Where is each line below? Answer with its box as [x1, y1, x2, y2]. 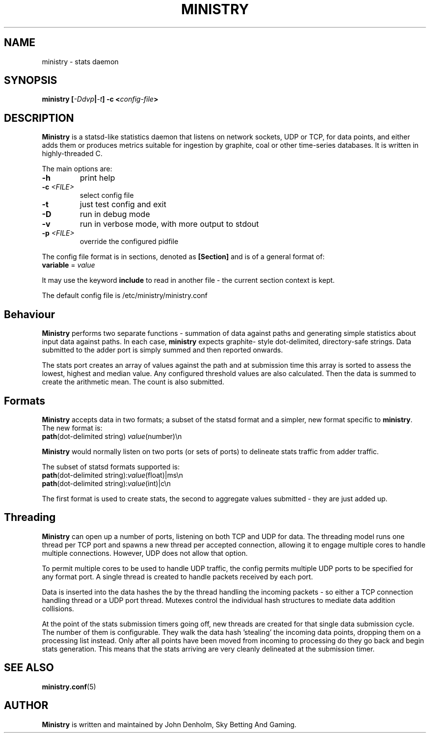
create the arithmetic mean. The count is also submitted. [42, 378, 224, 386]
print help [80, 173, 115, 183]
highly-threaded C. [42, 149, 103, 158]
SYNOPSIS [4, 74, 57, 87]
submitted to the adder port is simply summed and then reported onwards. [42, 346, 283, 355]
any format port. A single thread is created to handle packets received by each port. [42, 572, 313, 581]
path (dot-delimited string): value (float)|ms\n [42, 470, 183, 479]
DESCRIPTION [4, 111, 74, 124]
